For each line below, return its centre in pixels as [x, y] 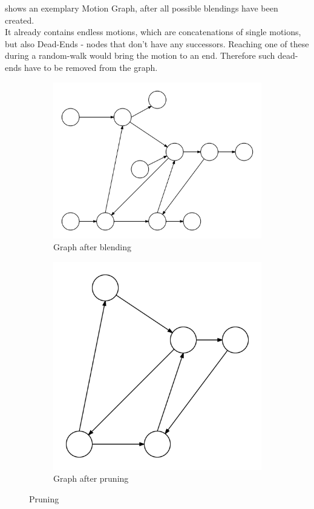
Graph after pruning [91, 478]
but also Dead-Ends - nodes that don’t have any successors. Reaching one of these [157, 43]
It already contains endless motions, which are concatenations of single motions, [153, 32]
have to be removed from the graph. [91, 67]
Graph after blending [92, 247]
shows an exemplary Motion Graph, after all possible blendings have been [142, 8]
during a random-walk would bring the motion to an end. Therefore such [140, 55]
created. [20, 20]
